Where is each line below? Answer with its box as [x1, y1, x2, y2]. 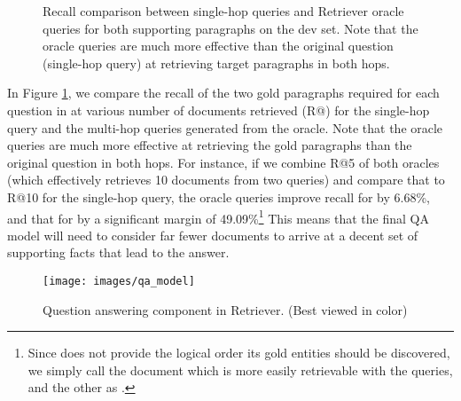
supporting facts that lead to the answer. [7, 243, 230, 262]
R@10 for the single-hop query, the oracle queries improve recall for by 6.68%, [7, 187, 431, 206]
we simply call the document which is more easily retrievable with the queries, [27, 360, 453, 379]
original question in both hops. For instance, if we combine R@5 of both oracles [7, 153, 440, 171]
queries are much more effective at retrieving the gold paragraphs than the [7, 136, 412, 154]
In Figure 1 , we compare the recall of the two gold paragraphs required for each [7, 83, 440, 102]
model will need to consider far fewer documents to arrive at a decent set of [7, 225, 418, 244]
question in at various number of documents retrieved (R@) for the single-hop [7, 100, 430, 119]
